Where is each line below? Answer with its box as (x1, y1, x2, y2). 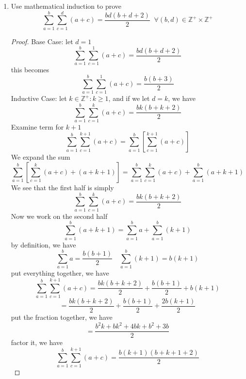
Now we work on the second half (11, 211, 108, 221)
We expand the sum (11, 152, 70, 162)
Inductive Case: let (11, 93, 67, 103)
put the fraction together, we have (11, 312, 113, 322)
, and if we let (108, 93, 150, 103)
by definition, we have (11, 239, 76, 249)
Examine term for (11, 121, 64, 132)
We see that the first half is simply (11, 182, 114, 193)
